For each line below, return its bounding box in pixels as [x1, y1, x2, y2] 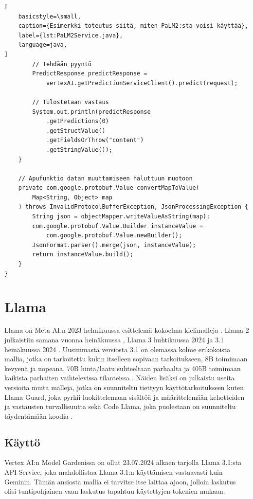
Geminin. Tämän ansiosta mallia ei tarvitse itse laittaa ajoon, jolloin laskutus [4, 476, 236, 486]
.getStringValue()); [46, 146, 112, 153]
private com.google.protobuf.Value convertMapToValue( [18, 184, 199, 192]
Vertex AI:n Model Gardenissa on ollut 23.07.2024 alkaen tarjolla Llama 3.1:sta [4, 457, 242, 467]
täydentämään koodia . [4, 410, 73, 421]
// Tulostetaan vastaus [32, 98, 109, 106]
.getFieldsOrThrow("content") [46, 137, 144, 144]
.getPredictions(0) [46, 118, 109, 125]
